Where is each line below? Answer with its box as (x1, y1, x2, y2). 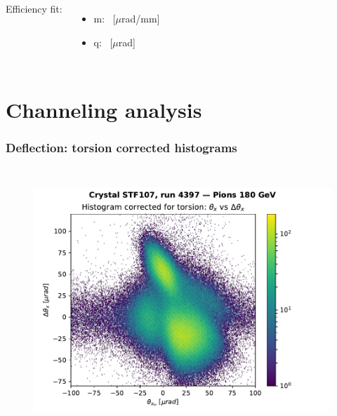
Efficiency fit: (6, 1, 62, 15)
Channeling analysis (6, 95, 202, 124)
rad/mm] (121, 11, 160, 25)
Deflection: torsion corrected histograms (6, 139, 237, 156)
